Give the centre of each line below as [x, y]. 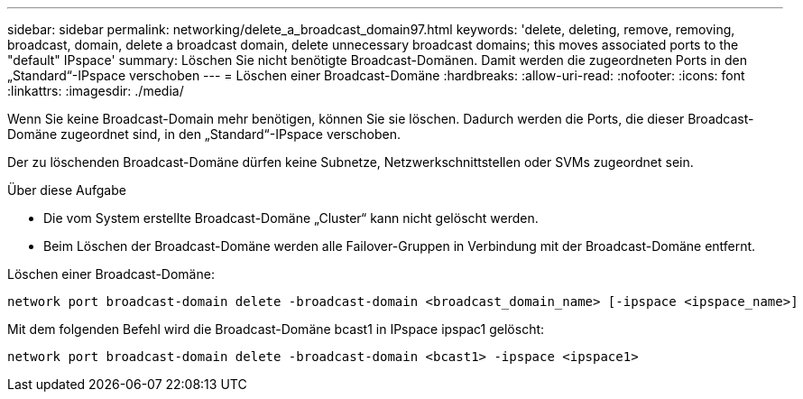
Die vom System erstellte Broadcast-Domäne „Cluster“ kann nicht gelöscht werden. [291, 218]
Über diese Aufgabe [67, 190]
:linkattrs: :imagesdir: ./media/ [96, 91]
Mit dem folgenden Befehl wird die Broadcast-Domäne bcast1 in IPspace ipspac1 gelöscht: [276, 329]
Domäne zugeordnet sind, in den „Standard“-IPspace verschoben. [204, 134]
